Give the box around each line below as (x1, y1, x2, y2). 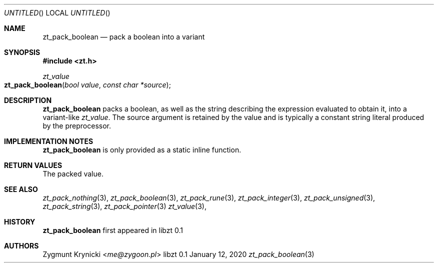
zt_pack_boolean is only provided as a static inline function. (42, 145, 241, 154)
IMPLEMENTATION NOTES (4, 137, 93, 145)
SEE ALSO (4, 185, 38, 193)
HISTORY (4, 217, 35, 226)
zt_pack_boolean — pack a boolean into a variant (42, 32, 205, 41)
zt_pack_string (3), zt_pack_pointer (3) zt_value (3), (42, 202, 206, 210)
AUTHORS (4, 241, 39, 250)
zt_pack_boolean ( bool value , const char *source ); (4, 80, 171, 89)
